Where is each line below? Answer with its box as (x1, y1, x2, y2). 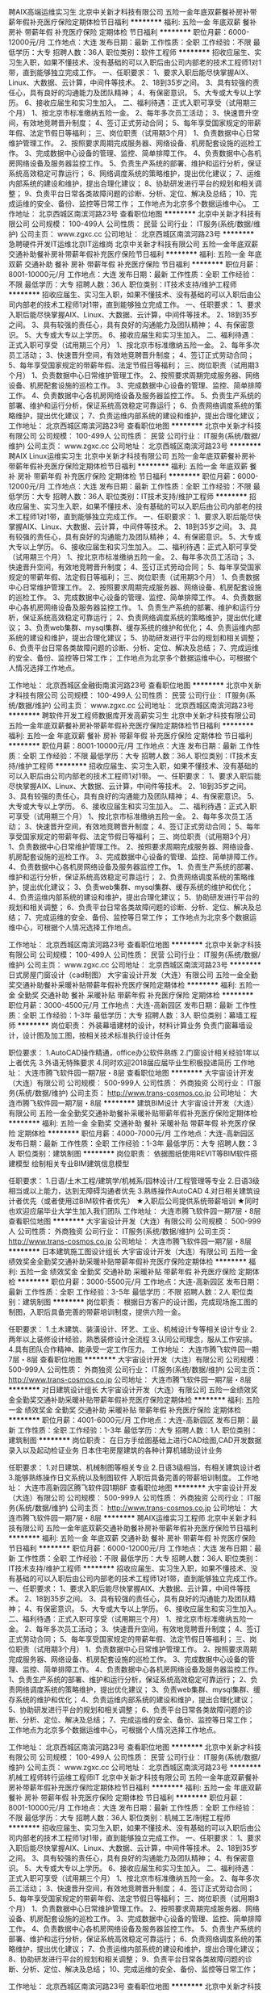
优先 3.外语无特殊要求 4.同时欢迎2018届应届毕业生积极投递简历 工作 (22, 1058, 248, 1068)
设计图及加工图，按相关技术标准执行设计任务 (22, 1030, 171, 1040)
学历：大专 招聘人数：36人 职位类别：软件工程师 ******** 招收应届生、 (15, 48, 255, 57)
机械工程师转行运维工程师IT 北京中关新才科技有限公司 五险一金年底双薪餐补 (8, 1773, 260, 1782)
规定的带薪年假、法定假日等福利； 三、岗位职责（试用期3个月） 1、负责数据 (8, 573, 261, 581)
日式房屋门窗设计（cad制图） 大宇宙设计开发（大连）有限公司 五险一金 (8, 970, 244, 980)
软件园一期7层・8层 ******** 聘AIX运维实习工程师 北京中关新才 (35, 1513, 250, 1522)
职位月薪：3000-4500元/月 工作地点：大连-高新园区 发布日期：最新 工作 (8, 1001, 250, 1009)
